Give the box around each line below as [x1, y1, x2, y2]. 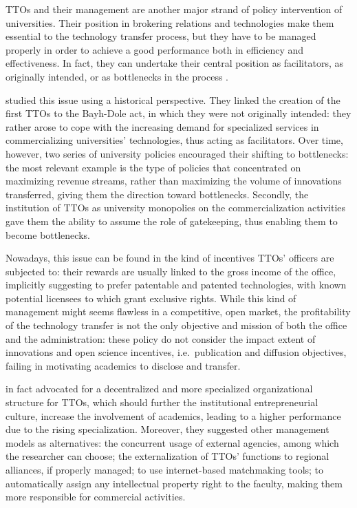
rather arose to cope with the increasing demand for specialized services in [6, 119, 319, 134]
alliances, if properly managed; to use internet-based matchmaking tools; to [6, 463, 324, 476]
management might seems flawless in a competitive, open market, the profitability [6, 304, 351, 319]
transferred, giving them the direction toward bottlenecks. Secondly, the [6, 187, 309, 201]
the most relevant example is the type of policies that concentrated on [6, 160, 301, 174]
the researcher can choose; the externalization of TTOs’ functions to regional [6, 449, 329, 463]
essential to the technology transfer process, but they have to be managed [6, 29, 316, 43]
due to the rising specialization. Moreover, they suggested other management [6, 422, 329, 436]
